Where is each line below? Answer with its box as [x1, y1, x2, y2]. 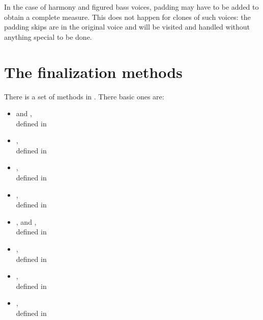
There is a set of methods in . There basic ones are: [4, 91, 164, 101]
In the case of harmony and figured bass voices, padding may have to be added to [4, 2, 259, 12]
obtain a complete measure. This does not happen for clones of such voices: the [4, 11, 251, 22]
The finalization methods [4, 61, 183, 82]
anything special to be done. [4, 31, 92, 42]
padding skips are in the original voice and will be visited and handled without [4, 21, 250, 32]
